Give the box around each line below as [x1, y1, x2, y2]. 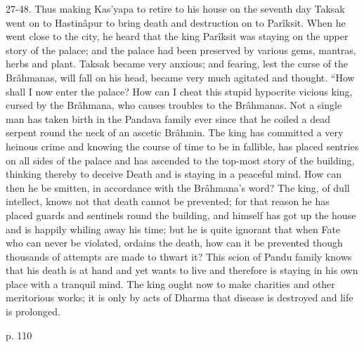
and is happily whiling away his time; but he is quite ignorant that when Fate [6, 221, 341, 236]
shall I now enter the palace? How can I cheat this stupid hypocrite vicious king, [6, 84, 353, 98]
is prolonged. [6, 304, 60, 319]
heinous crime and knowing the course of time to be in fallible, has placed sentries [6, 138, 359, 153]
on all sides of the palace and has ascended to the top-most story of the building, [6, 152, 355, 167]
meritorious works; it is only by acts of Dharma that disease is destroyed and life [6, 290, 353, 305]
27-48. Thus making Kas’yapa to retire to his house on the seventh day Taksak [6, 1, 345, 15]
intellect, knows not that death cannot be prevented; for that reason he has [6, 194, 330, 209]
